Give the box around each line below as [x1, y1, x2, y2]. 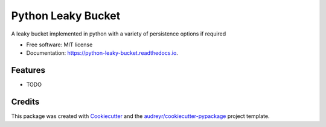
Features [11, 65, 45, 75]
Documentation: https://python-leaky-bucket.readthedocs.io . [26, 49, 178, 57]
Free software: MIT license [26, 41, 93, 48]
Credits [11, 97, 40, 107]
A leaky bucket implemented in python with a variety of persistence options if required [11, 30, 226, 37]
